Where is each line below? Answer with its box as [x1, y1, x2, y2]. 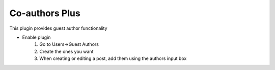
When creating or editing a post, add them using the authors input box [39, 55, 187, 61]
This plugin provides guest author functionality [9, 25, 107, 31]
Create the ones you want [39, 48, 94, 54]
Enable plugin [22, 34, 51, 40]
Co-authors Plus [9, 8, 81, 19]
